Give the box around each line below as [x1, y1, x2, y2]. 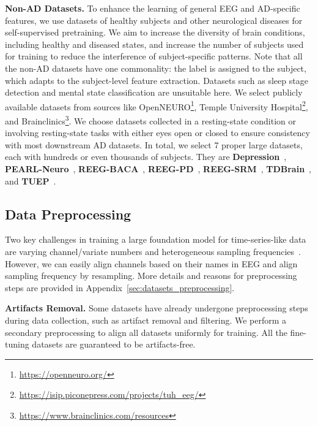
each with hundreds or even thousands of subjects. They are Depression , [5, 150, 287, 163]
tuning [5, 338, 29, 351]
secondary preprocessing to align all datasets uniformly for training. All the [5, 325, 287, 338]
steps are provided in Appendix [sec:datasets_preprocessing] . [5, 281, 235, 294]
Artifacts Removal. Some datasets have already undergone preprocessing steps [5, 302, 308, 314]
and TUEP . [5, 174, 56, 187]
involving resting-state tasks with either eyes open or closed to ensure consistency [5, 126, 310, 139]
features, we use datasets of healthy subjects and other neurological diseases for [5, 13, 303, 26]
